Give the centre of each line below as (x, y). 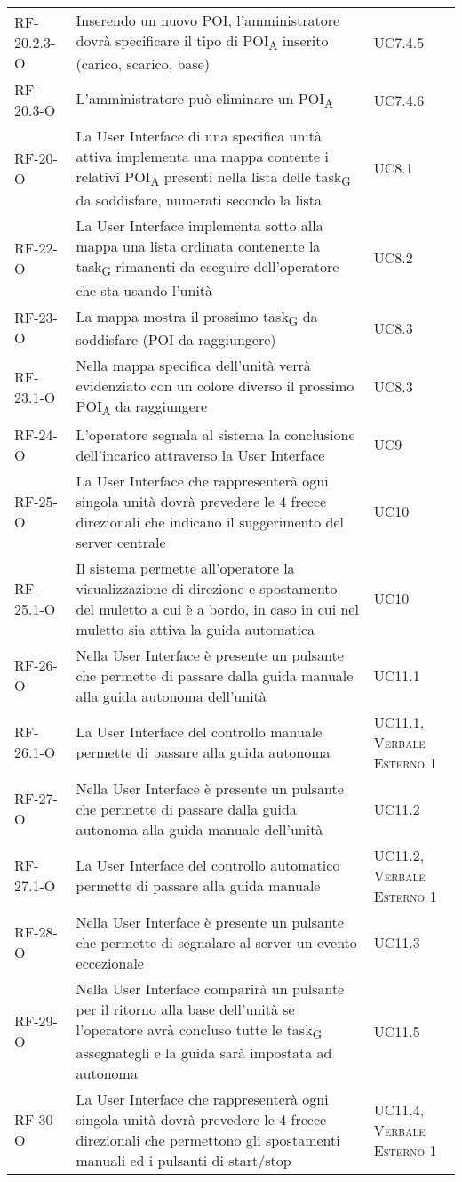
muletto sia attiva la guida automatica (195, 629)
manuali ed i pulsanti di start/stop (183, 1161)
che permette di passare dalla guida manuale (215, 675)
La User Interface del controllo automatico (208, 865)
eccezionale (110, 962)
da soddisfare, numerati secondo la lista (199, 200)
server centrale (121, 542)
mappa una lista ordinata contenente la (198, 246)
